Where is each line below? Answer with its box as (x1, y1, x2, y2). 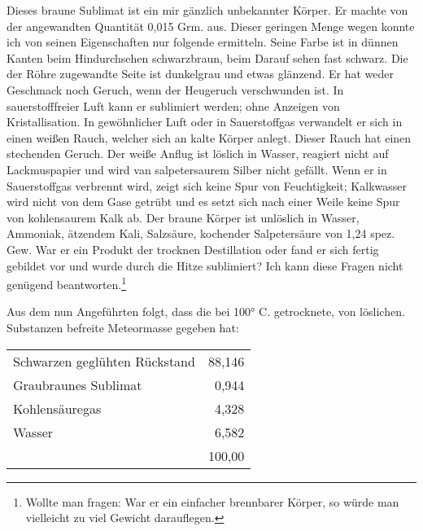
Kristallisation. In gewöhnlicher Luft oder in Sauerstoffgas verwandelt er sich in (7, 113, 403, 130)
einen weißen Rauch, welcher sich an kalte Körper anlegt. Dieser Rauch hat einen (7, 129, 412, 146)
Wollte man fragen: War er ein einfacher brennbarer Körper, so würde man (25, 493, 399, 510)
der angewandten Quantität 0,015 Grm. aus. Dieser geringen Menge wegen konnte (7, 17, 415, 34)
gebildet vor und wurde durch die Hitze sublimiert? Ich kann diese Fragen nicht (7, 257, 403, 274)
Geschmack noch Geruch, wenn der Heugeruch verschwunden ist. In (7, 81, 344, 98)
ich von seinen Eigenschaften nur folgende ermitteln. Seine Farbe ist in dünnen (7, 33, 399, 50)
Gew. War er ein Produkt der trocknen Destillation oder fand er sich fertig (7, 240, 379, 257)
